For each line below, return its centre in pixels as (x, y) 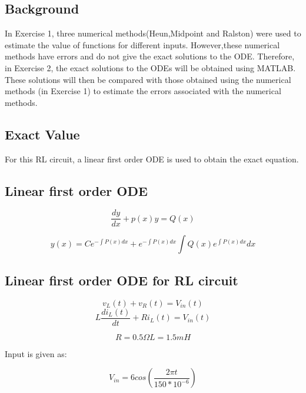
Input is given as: (36, 353)
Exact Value (42, 134)
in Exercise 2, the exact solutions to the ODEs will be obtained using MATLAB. (150, 67)
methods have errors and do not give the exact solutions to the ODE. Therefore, (150, 56)
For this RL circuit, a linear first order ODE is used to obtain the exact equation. (152, 159)
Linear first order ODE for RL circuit (122, 280)
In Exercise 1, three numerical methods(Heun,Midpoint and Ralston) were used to (153, 33)
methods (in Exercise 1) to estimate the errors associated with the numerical (143, 91)
